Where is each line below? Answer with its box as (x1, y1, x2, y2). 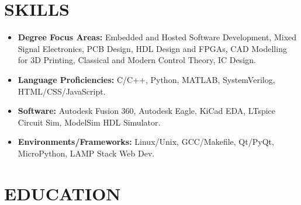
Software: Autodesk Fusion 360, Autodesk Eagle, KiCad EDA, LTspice (18, 105, 276, 117)
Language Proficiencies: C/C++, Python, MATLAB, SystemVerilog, (18, 73, 275, 85)
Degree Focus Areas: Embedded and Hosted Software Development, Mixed (18, 31, 297, 43)
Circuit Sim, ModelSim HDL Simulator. (18, 116, 161, 128)
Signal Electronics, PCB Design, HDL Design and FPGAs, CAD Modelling (18, 42, 287, 54)
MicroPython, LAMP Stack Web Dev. (18, 147, 155, 159)
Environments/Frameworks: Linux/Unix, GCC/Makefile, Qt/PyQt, (18, 135, 274, 148)
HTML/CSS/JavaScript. (18, 85, 106, 97)
